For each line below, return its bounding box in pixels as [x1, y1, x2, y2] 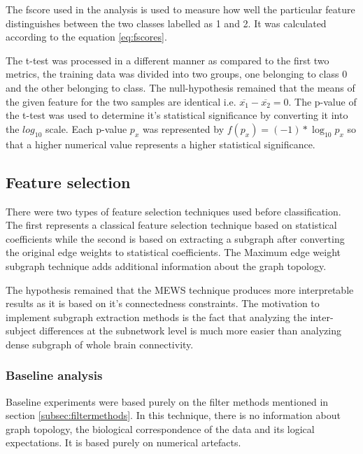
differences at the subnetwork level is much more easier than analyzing [39, 323, 341, 338]
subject [6, 323, 36, 338]
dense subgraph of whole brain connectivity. [6, 336, 194, 351]
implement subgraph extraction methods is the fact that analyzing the [6, 309, 307, 324]
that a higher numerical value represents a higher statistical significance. [6, 136, 315, 151]
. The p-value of [288, 94, 357, 108]
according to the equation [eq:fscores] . [6, 29, 167, 44]
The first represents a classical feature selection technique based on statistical [6, 218, 337, 232]
